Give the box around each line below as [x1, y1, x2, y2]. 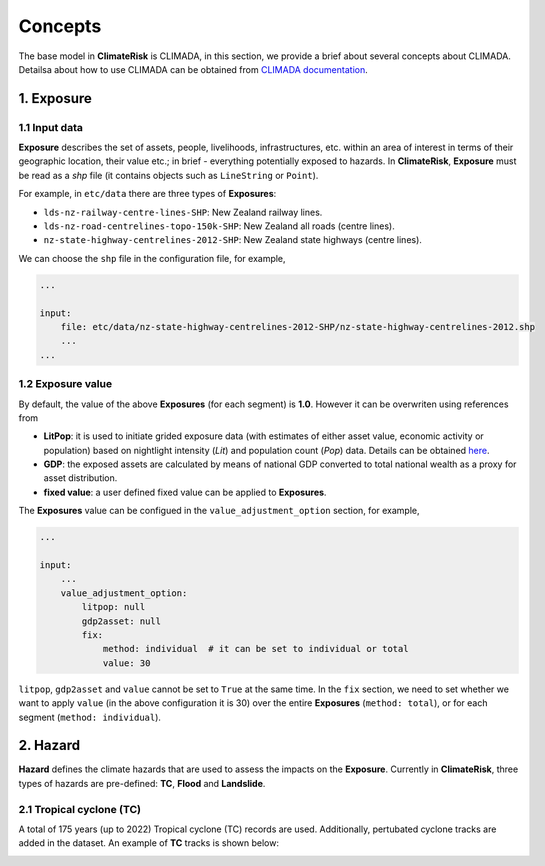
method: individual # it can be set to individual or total [102, 643, 409, 655]
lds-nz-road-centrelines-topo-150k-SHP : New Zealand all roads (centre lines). [43, 220, 395, 232]
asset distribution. [43, 472, 118, 484]
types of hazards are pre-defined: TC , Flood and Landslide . [18, 777, 266, 789]
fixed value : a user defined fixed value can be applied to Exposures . [43, 486, 327, 498]
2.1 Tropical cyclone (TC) [18, 802, 142, 816]
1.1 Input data [18, 120, 84, 134]
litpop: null [81, 601, 146, 613]
